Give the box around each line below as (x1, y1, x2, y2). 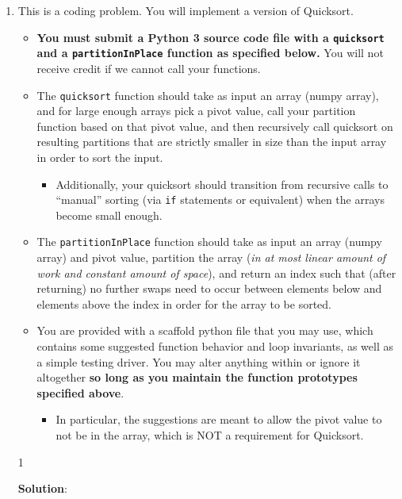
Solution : (17, 480, 67, 497)
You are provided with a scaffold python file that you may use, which (36, 322, 373, 339)
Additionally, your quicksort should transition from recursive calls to (56, 175, 389, 192)
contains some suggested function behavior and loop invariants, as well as (36, 338, 393, 354)
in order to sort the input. (36, 148, 163, 165)
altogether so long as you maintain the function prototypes (36, 369, 358, 386)
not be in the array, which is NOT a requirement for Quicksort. (56, 426, 364, 443)
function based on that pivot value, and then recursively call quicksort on (36, 117, 393, 134)
